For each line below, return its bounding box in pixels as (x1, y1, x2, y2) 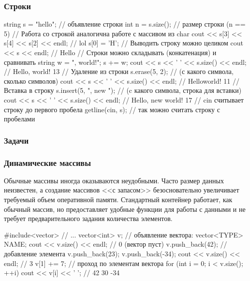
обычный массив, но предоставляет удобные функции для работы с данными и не (4, 204, 246, 214)
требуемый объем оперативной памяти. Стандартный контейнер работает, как (4, 194, 233, 204)
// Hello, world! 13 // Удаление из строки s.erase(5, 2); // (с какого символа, (4, 66, 234, 76)
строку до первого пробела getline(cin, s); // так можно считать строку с (4, 104, 220, 114)
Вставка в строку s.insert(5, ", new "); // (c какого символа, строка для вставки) (4, 85, 242, 95)
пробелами (4, 114, 35, 124)
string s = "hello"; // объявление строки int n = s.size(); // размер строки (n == (4, 19, 246, 29)
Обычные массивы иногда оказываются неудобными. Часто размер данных (4, 175, 224, 185)
